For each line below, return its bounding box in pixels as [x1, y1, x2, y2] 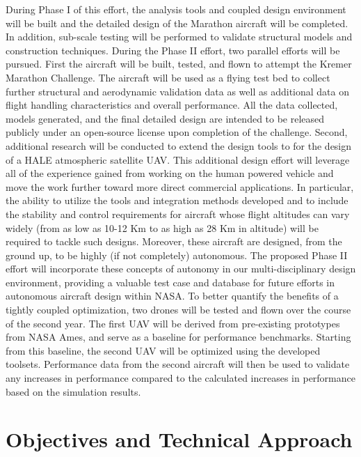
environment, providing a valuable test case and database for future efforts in [6, 274, 335, 289]
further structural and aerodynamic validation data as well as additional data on [6, 84, 349, 98]
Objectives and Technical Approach [6, 425, 353, 454]
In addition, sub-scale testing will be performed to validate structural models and [6, 29, 353, 44]
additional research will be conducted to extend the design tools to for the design [6, 138, 352, 153]
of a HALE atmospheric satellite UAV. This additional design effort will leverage [6, 152, 350, 166]
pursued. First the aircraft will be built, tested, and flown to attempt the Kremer [6, 56, 352, 71]
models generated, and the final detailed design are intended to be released [6, 111, 325, 125]
